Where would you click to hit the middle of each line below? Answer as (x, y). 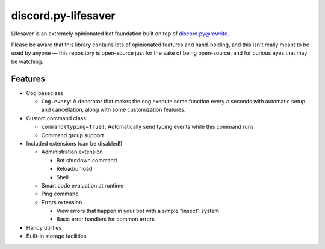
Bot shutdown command (87, 160)
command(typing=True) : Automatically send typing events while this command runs (147, 127)
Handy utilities (44, 227)
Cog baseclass (45, 93)
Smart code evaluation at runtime (82, 185)
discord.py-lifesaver (63, 16)
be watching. (27, 61)
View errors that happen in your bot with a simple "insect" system (138, 211)
